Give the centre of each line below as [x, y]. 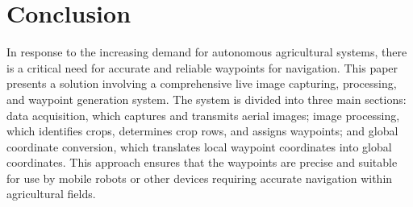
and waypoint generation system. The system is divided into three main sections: [206, 99]
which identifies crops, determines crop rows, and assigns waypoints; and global [202, 131]
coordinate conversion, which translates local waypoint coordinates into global [199, 146]
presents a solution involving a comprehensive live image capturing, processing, [202, 83]
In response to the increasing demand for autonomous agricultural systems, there [207, 52]
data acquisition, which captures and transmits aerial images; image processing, [203, 115]
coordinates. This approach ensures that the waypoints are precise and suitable [202, 162]
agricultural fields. [51, 194]
